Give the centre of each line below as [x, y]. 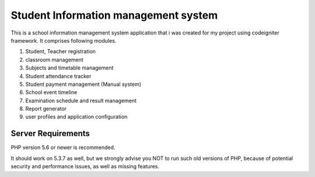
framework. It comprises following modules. [64, 40]
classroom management [55, 60]
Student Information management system [114, 15]
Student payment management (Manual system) [83, 84]
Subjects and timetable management [69, 68]
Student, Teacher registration [61, 51]
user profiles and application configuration [76, 117]
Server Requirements [50, 133]
